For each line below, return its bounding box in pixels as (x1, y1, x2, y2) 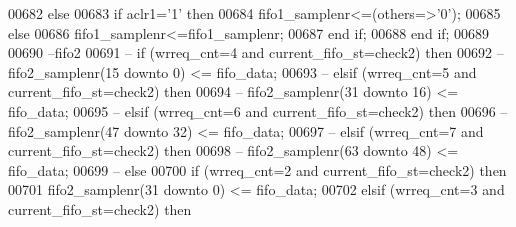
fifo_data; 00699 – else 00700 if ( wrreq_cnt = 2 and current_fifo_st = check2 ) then (8, 159, 507, 180)
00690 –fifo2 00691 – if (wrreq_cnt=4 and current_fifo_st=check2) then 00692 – (8, 42, 504, 63)
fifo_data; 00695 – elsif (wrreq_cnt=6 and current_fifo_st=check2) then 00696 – (8, 100, 508, 121)
